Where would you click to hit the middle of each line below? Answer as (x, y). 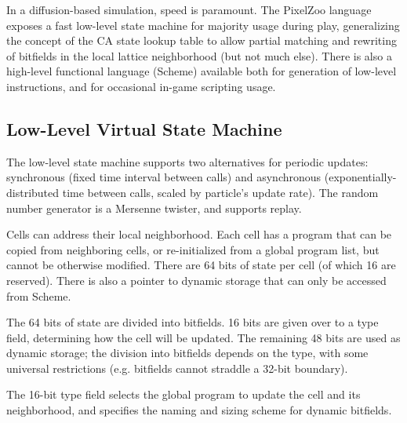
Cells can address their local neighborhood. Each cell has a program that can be (199, 234)
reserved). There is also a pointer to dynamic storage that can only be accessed (196, 280)
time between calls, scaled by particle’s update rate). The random (220, 192)
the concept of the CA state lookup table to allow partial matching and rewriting (202, 40)
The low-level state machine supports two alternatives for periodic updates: (187, 161)
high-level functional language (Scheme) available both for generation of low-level (202, 71)
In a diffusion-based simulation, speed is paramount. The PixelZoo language (189, 9)
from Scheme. (39, 295)
